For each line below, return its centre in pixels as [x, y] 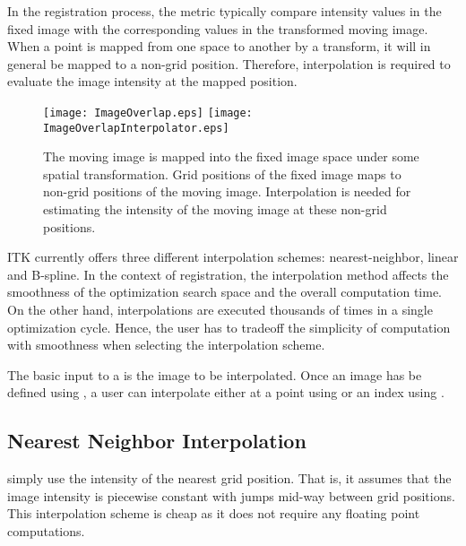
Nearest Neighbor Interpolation [157, 441]
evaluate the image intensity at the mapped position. [152, 81]
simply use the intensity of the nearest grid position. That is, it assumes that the [229, 478]
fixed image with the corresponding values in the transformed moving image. [218, 28]
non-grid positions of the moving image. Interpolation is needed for [227, 191]
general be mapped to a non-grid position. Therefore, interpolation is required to [229, 63]
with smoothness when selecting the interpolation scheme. [166, 345]
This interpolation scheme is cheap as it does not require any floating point [214, 513]
